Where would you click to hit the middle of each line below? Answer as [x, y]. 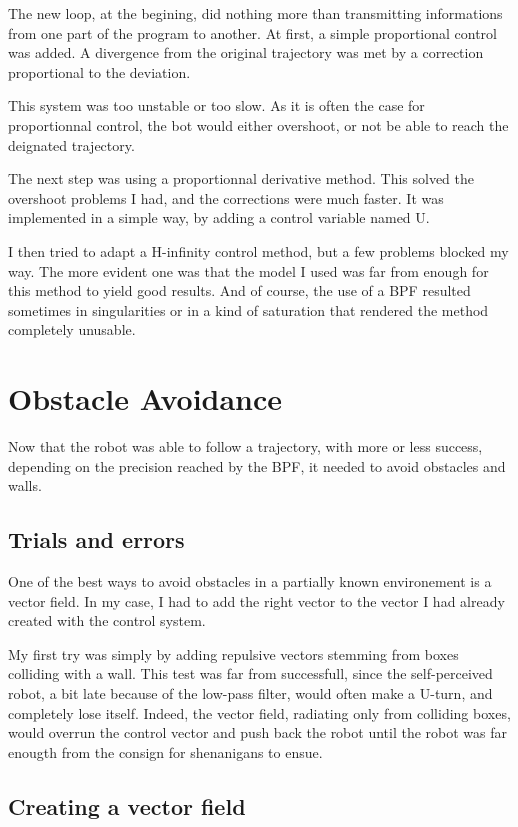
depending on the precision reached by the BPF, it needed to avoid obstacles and [257, 465]
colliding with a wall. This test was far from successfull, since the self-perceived [250, 673]
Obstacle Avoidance [145, 398]
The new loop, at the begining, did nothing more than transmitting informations [255, 13]
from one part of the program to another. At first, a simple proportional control [252, 32]
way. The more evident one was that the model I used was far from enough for [248, 270]
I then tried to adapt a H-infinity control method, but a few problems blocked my [258, 250]
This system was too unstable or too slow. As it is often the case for [216, 105]
